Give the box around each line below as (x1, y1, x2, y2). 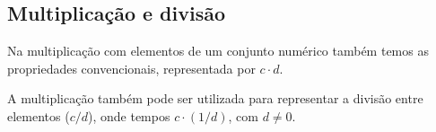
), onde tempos (88, 106, 170, 125)
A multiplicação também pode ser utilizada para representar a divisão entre (7, 89, 423, 108)
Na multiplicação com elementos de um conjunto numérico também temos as (7, 41, 429, 60)
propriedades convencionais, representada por (7, 58, 256, 77)
